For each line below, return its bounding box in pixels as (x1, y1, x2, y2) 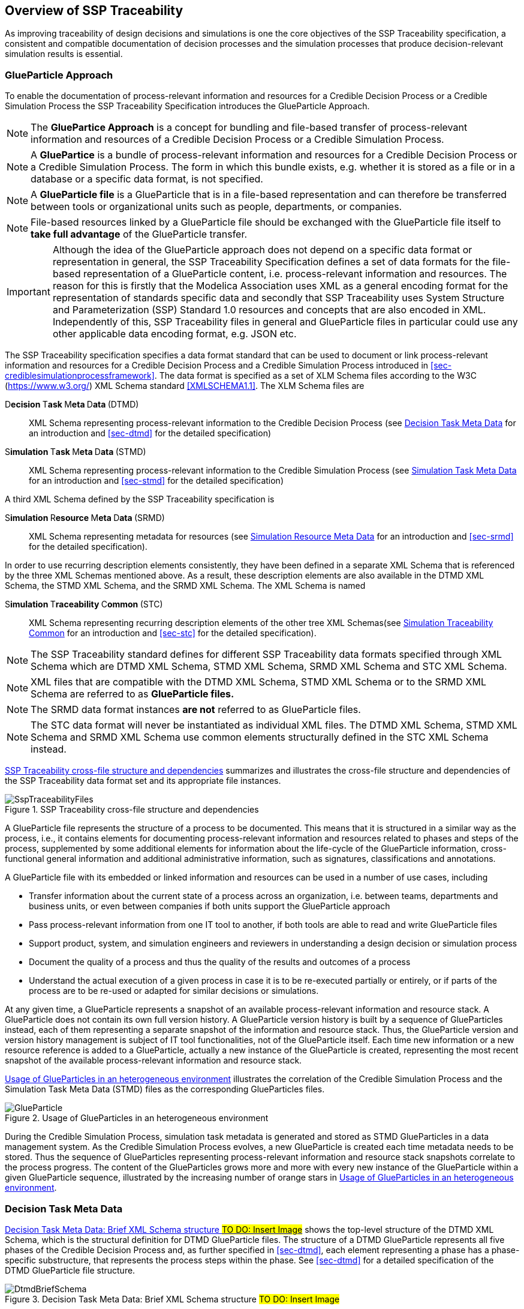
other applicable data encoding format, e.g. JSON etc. (52, 328, 297, 340)
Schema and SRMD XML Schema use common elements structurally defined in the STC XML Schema (31, 731, 489, 744)
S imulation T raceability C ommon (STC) (5, 599, 163, 610)
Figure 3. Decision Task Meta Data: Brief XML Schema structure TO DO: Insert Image (5, 1293, 340, 1304)
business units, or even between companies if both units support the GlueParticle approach (29, 901, 390, 912)
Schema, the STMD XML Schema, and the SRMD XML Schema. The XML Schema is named (5, 580, 366, 591)
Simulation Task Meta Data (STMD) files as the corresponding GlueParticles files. (5, 1084, 325, 1095)
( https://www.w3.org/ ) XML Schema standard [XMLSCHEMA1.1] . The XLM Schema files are (5, 381, 365, 391)
